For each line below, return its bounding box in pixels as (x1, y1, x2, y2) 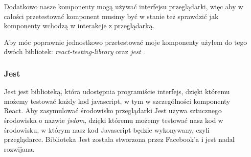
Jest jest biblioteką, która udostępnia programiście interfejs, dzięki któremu (4, 86, 230, 97)
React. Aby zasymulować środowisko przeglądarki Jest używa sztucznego (4, 105, 222, 116)
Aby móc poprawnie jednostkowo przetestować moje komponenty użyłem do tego (4, 37, 247, 47)
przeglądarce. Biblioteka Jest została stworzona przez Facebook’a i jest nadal (4, 134, 235, 144)
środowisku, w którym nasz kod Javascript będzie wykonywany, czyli (4, 124, 210, 135)
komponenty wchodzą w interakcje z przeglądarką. (4, 20, 155, 31)
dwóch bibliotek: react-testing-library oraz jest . (4, 46, 145, 57)
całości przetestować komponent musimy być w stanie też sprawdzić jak (4, 11, 219, 21)
